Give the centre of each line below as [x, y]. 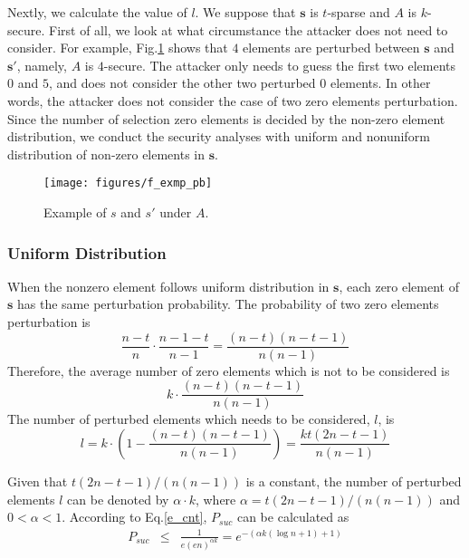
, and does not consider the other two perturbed [182, 83]
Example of [75, 212]
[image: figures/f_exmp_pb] [128, 183]
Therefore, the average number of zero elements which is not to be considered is [229, 370]
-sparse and [359, 12]
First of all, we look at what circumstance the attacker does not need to [248, 29]
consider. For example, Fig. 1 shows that [118, 48]
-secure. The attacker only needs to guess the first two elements [280, 65]
